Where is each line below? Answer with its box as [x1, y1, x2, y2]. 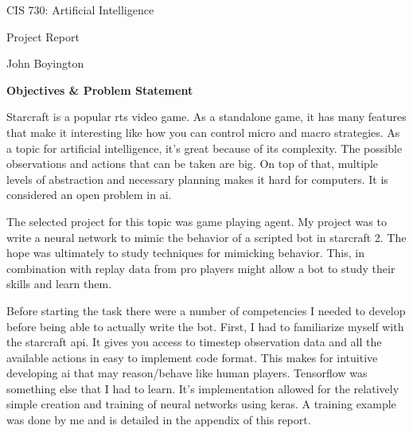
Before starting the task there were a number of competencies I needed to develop [6, 302, 406, 318]
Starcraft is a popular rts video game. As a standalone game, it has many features [6, 108, 407, 125]
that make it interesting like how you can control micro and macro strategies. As [6, 123, 400, 140]
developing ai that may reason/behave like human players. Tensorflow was [6, 365, 368, 381]
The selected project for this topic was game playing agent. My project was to [6, 213, 387, 229]
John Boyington [6, 55, 84, 72]
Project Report [6, 28, 80, 45]
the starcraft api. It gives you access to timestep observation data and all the [6, 334, 382, 350]
